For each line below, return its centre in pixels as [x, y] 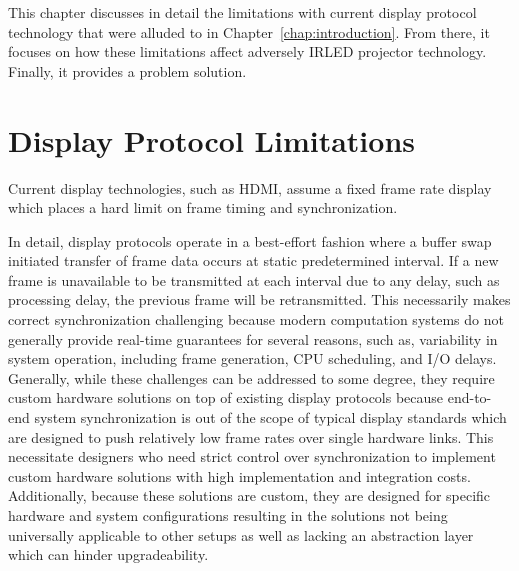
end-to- [469, 397]
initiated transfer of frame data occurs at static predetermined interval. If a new [253, 260]
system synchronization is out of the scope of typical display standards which [270, 417]
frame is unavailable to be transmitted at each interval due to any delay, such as [254, 279]
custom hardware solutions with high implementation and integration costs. [239, 475]
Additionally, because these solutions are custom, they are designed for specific [249, 495]
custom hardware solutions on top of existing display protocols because [226, 397]
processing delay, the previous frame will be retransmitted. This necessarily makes [259, 299]
